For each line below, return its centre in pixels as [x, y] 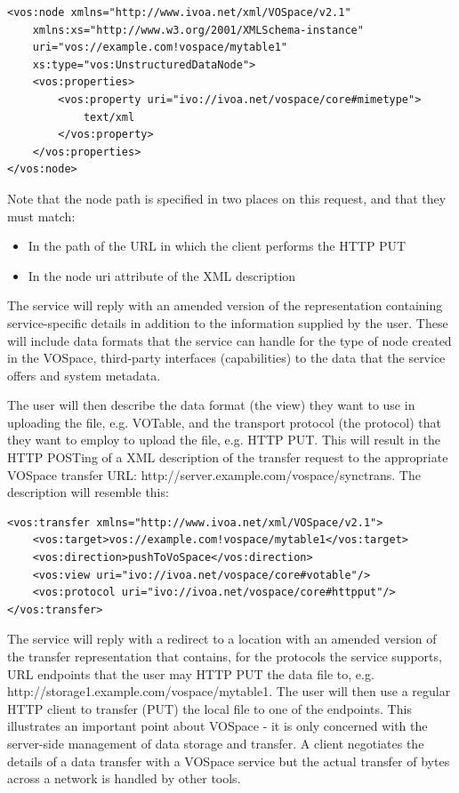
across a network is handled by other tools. [124, 778]
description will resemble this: [88, 492]
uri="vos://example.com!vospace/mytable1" [160, 48]
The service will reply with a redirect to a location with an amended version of [222, 639]
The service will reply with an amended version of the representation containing [225, 305]
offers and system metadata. [84, 375]
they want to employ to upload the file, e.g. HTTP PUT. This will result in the [224, 440]
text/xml [109, 117]
